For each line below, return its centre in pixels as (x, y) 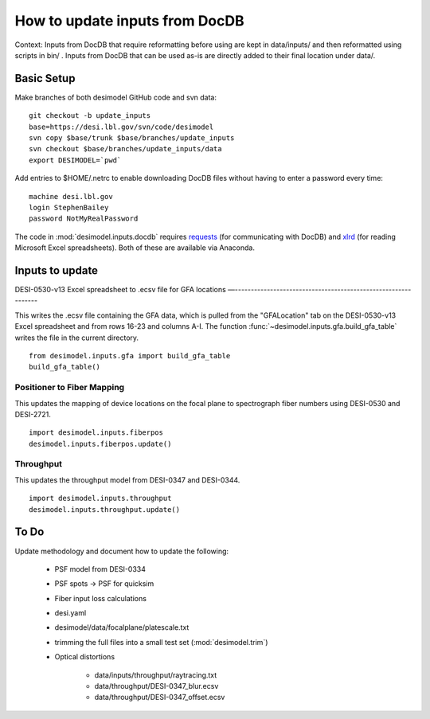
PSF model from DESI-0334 (100, 569)
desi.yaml (70, 613)
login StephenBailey (69, 207)
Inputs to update (57, 270)
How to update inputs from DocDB (129, 21)
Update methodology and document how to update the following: (122, 551)
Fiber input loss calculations (101, 598)
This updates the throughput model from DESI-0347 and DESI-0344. (127, 480)
